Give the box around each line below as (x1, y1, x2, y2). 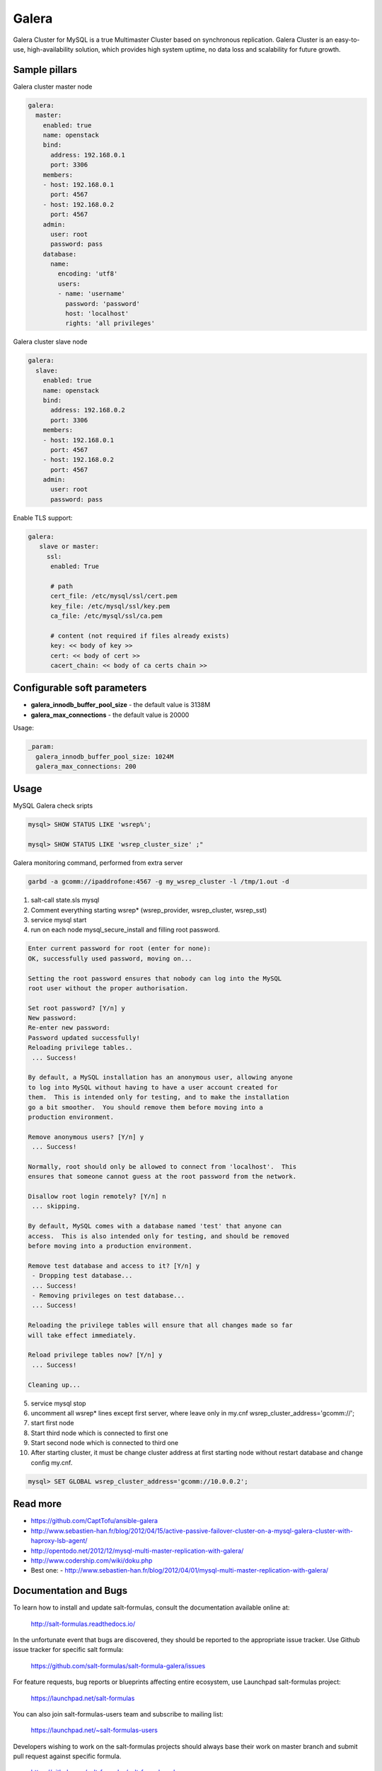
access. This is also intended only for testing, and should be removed (28, 1232, 289, 1240)
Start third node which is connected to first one (30, 1428, 169, 1437)
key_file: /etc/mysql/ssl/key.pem (50, 602, 170, 610)
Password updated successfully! (28, 1034, 141, 1041)
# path (50, 582, 74, 590)
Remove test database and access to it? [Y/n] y (28, 1262, 200, 1269)
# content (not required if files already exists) (50, 631, 230, 640)
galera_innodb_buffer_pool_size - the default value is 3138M (30, 701, 211, 709)
